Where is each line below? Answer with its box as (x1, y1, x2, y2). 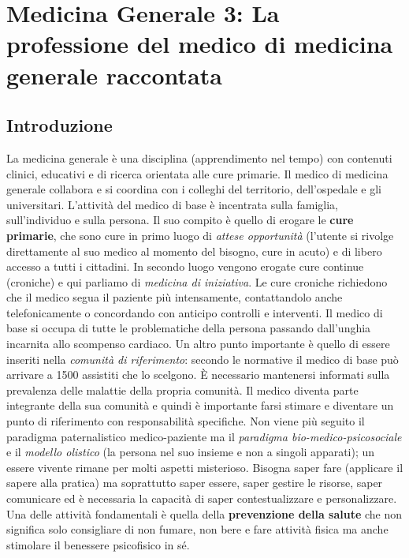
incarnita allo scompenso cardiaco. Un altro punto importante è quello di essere (6, 335, 390, 352)
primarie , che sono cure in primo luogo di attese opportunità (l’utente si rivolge (6, 227, 394, 243)
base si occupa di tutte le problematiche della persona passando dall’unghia (6, 320, 371, 336)
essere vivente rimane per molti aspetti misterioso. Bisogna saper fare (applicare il (6, 459, 403, 475)
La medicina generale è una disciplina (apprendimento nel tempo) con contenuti (6, 149, 392, 166)
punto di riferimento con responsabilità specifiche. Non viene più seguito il (6, 413, 365, 429)
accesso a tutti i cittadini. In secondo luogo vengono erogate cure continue (6, 258, 364, 275)
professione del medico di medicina (6, 28, 393, 60)
